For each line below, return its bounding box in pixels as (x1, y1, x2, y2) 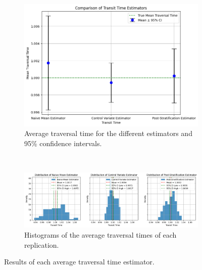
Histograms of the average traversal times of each (24, 230, 177, 240)
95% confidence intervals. (24, 138, 102, 149)
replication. (24, 239, 59, 250)
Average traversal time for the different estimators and (24, 128, 192, 139)
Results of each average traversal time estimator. (4, 256, 155, 267)
